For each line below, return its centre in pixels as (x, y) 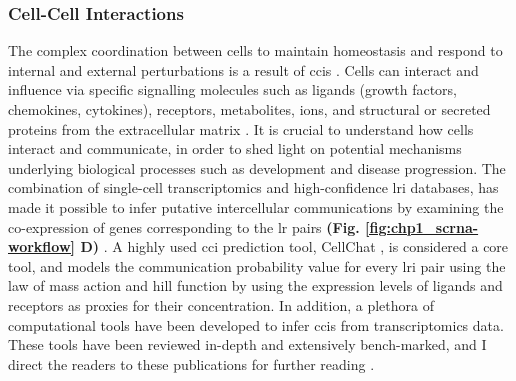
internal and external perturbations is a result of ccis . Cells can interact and (243, 69)
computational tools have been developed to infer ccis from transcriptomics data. (256, 324)
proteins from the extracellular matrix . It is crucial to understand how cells (241, 128)
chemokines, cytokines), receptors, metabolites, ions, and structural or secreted (249, 109)
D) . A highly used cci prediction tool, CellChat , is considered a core (294, 246)
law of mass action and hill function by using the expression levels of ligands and (255, 285)
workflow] (42, 246)
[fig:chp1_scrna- (422, 226)
